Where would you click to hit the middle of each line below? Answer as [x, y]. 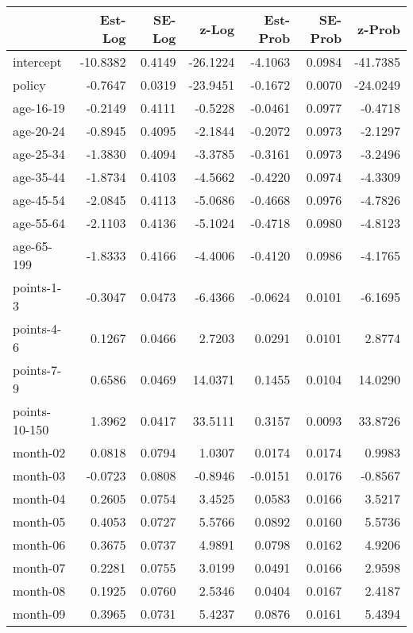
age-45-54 [39, 200]
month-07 [39, 567]
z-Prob [379, 29]
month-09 [39, 614]
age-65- [33, 246]
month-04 [39, 498]
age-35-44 [39, 177]
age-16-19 [39, 108]
